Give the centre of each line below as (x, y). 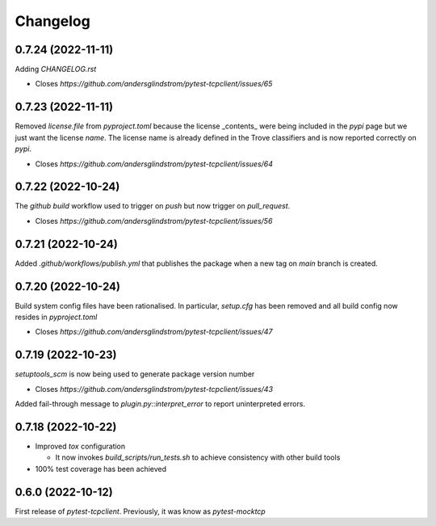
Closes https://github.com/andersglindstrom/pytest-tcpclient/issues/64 (154, 164)
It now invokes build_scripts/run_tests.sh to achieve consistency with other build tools (198, 457)
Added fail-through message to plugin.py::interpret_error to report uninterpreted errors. (160, 404)
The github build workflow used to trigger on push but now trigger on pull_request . (153, 206)
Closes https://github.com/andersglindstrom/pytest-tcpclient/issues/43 (154, 389)
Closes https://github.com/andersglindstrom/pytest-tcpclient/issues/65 (154, 84)
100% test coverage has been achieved (101, 469)
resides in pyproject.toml (56, 317)
